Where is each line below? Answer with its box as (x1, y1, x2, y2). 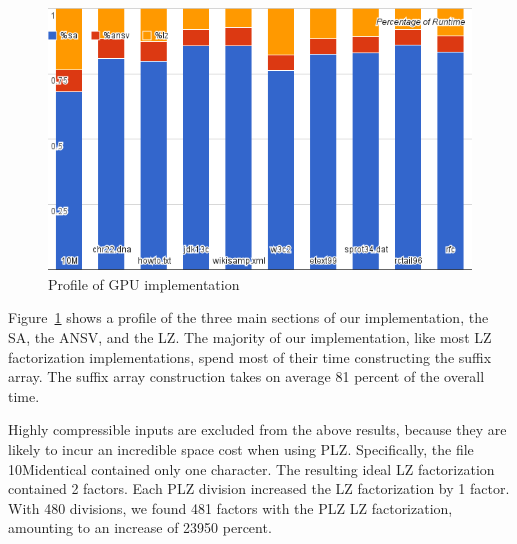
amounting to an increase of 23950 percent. (8, 517, 272, 538)
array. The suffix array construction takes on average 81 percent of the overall (8, 366, 485, 387)
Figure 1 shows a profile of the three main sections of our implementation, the (8, 307, 489, 328)
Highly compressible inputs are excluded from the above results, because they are (8, 419, 507, 440)
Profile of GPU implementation (48, 273, 240, 294)
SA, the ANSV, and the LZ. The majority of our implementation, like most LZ (8, 326, 492, 347)
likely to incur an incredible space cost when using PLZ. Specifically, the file (8, 438, 474, 459)
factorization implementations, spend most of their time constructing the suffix (8, 346, 492, 367)
